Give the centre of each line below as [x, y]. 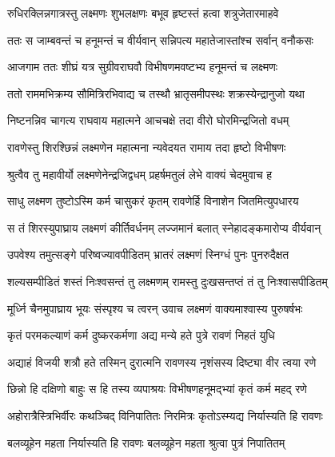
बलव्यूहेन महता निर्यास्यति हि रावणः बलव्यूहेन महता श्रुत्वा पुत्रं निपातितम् [146, 442]
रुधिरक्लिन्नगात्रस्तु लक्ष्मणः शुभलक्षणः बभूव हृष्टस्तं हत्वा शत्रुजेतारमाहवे [143, 13]
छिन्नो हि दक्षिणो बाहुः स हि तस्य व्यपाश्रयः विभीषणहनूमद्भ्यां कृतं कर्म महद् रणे [157, 389]
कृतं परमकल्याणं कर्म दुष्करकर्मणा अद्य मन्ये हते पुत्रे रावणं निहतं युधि [141, 335]
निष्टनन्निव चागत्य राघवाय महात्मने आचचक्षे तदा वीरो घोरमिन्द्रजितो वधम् [148, 120]
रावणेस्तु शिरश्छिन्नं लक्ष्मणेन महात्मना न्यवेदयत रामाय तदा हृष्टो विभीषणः [147, 147]
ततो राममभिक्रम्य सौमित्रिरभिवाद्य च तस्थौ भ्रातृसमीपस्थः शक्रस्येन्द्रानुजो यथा [156, 93]
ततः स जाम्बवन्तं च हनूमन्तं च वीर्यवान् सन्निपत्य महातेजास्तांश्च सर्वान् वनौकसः [160, 40]
